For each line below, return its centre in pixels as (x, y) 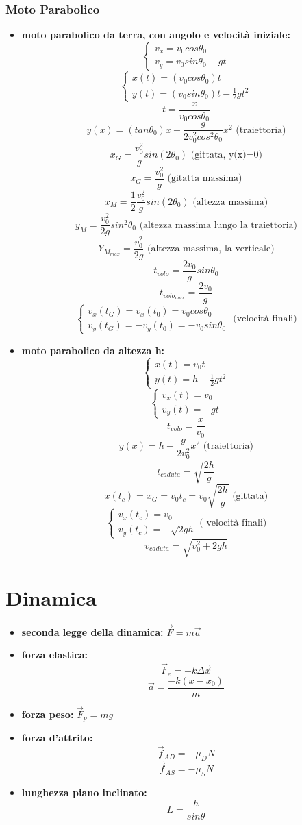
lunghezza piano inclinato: (84, 792)
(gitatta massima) (205, 178)
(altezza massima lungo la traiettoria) (218, 225)
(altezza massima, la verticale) (211, 249)
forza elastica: (54, 655)
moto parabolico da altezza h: (93, 350)
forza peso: (48, 714)
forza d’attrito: (57, 738)
